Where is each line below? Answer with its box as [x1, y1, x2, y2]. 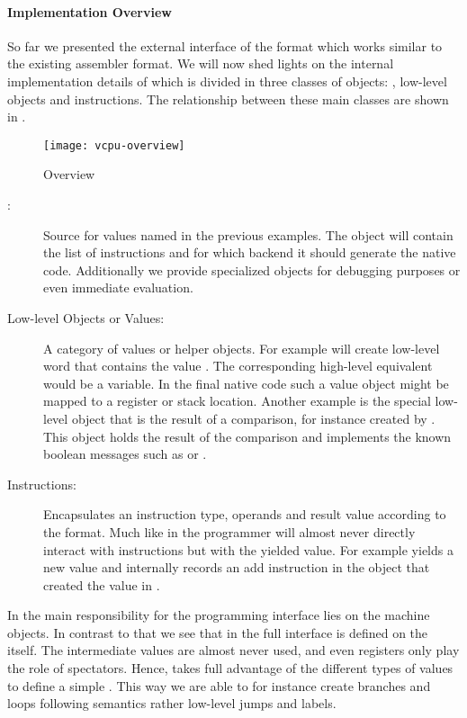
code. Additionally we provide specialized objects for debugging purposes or [43, 260, 461, 279]
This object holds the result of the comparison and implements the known [43, 426, 452, 445]
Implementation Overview [7, 2, 172, 21]
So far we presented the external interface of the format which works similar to [7, 36, 443, 55]
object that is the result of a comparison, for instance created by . [71, 408, 436, 427]
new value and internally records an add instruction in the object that [43, 558, 430, 577]
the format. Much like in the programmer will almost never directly [43, 522, 416, 541]
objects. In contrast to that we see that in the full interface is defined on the [7, 623, 428, 642]
